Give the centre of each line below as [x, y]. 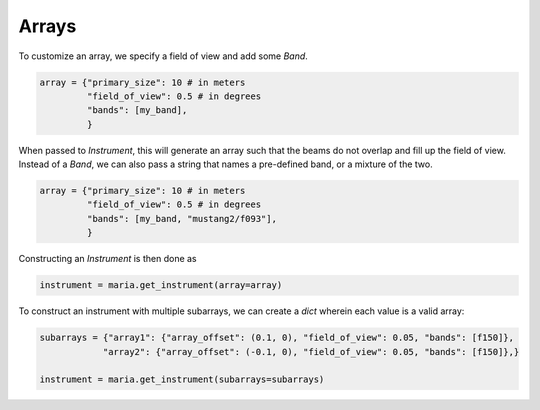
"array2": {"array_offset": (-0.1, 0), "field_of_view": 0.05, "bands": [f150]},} [311, 351]
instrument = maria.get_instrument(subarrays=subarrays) [182, 379]
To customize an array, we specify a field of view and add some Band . [163, 56]
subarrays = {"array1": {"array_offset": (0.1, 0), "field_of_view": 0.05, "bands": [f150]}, [277, 338]
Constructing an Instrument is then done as [107, 259]
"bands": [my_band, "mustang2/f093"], [181, 218]
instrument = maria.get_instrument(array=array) [161, 285]
